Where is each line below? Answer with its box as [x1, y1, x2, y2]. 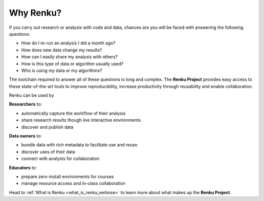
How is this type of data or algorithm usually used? [21, 61, 124, 67]
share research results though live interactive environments [21, 117, 141, 123]
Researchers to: [9, 101, 42, 107]
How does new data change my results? [21, 47, 102, 53]
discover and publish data [21, 124, 73, 130]
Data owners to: [9, 133, 42, 139]
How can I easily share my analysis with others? [21, 54, 118, 60]
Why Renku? [9, 7, 62, 18]
